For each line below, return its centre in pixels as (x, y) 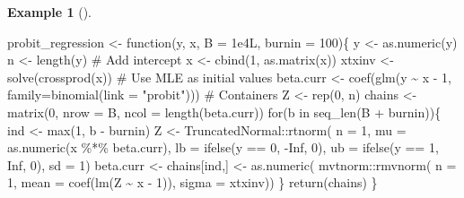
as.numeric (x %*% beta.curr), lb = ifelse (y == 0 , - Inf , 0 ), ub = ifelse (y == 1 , (223, 147)
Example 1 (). (49, 12)
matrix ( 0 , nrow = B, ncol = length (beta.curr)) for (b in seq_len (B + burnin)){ (224, 112)
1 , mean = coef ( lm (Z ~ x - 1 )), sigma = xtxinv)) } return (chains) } (193, 182)
